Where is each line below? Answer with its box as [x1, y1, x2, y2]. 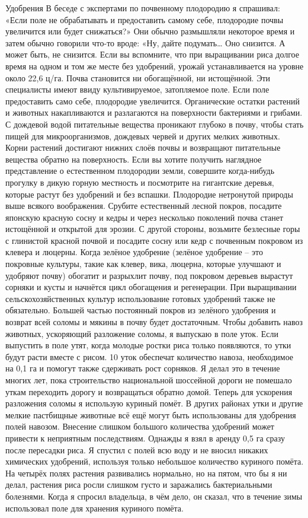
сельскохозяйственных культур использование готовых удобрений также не [5, 292, 275, 304]
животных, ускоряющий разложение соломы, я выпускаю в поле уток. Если [5, 327, 278, 339]
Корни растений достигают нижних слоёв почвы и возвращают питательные [5, 141, 281, 154]
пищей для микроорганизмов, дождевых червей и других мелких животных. [5, 129, 280, 142]
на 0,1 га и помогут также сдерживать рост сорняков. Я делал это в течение [5, 362, 280, 374]
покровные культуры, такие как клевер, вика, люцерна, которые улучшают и [5, 258, 281, 270]
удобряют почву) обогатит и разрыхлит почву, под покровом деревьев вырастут [5, 269, 293, 281]
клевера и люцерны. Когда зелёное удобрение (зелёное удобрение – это [5, 246, 263, 258]
